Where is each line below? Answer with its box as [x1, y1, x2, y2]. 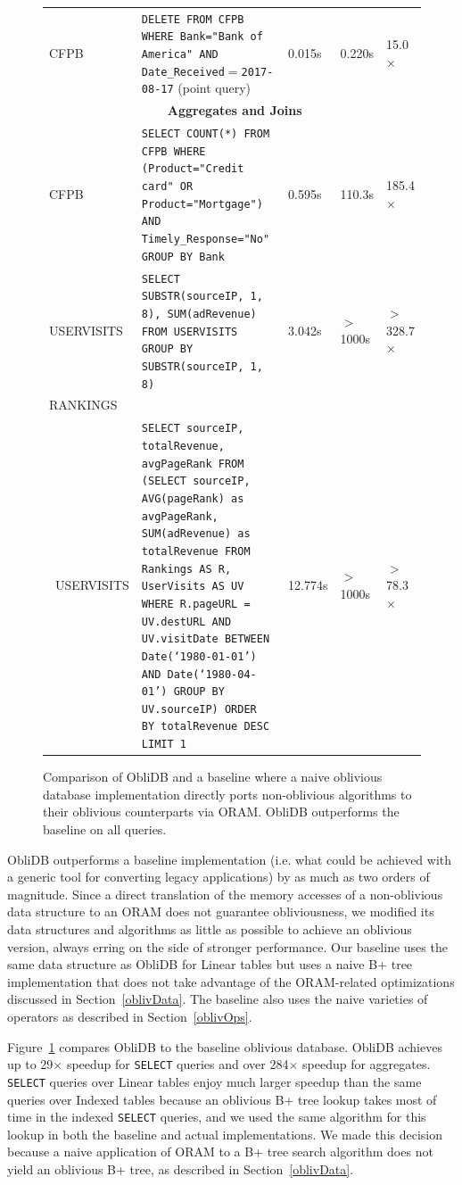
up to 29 [7, 1055, 54, 1073]
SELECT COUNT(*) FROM [141, 128, 270, 141]
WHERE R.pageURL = [141, 597, 251, 610]
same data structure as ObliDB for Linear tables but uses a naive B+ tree [7, 955, 413, 974]
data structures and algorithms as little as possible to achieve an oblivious [7, 920, 412, 939]
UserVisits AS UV [141, 580, 244, 593]
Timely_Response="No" [141, 233, 270, 246]
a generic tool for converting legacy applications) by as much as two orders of [7, 867, 430, 886]
